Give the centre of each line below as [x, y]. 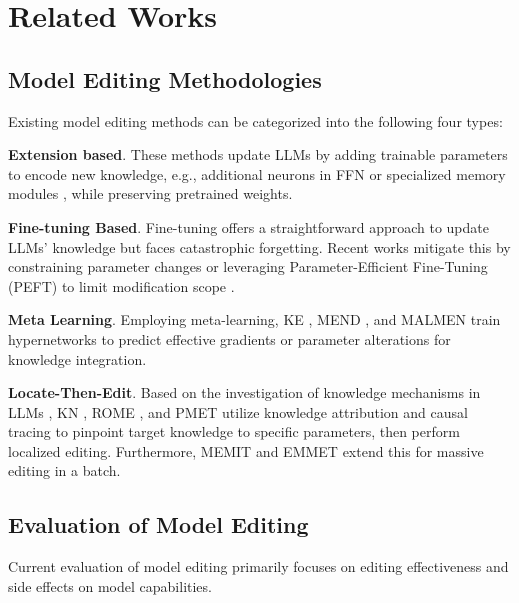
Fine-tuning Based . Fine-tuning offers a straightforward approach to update [248, 226]
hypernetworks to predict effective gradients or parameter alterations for [229, 338]
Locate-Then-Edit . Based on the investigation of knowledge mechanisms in [244, 392]
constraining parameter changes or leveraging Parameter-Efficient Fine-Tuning [248, 266]
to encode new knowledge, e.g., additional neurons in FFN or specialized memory [257, 173]
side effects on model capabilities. [110, 585]
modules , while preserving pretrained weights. [150, 193]
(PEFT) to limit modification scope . [121, 285]
